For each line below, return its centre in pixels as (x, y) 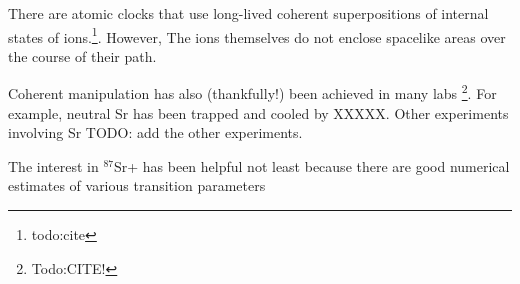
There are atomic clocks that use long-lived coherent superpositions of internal (248, 13)
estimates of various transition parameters (137, 185)
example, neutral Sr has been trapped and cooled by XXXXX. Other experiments (258, 112)
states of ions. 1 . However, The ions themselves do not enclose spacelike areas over (257, 35)
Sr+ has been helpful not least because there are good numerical (311, 165)
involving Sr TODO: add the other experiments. (155, 132)
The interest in (53, 165)
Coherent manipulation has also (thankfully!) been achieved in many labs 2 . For (252, 92)
